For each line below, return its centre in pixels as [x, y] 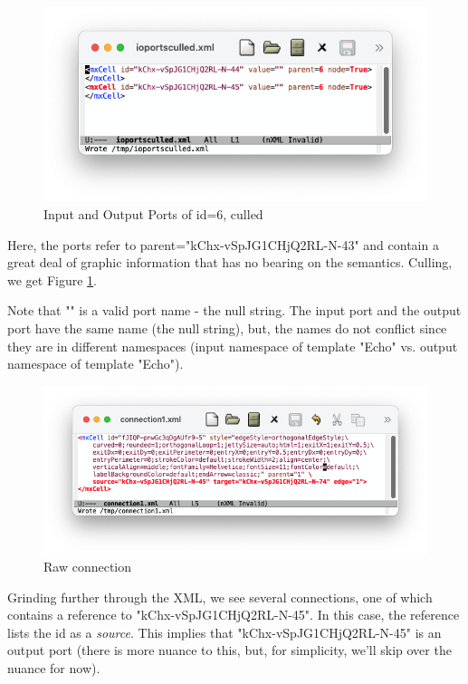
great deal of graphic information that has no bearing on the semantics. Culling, [230, 262]
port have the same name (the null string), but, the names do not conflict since [227, 328]
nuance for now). [54, 668]
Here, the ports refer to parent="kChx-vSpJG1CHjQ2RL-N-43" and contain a [223, 244]
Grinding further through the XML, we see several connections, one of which [220, 597]
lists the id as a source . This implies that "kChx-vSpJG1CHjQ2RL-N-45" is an [224, 632]
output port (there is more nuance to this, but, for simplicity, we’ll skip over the [229, 650]
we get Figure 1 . [53, 279]
